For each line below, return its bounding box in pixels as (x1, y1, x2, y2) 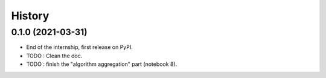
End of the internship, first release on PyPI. (26, 44, 133, 51)
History (11, 9, 50, 22)
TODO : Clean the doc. (26, 52, 83, 59)
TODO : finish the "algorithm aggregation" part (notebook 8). (26, 60, 177, 68)
